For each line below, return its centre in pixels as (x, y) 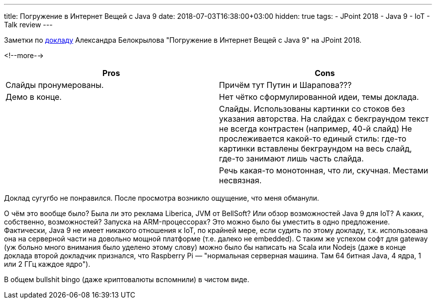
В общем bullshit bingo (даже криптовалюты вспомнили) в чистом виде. (127, 279)
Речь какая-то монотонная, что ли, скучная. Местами (324, 170)
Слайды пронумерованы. (55, 85)
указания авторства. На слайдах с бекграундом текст (324, 119)
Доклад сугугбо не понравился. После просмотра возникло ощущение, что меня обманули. (162, 198)
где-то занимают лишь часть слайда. (291, 158)
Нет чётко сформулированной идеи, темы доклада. (319, 97)
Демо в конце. (34, 97)
